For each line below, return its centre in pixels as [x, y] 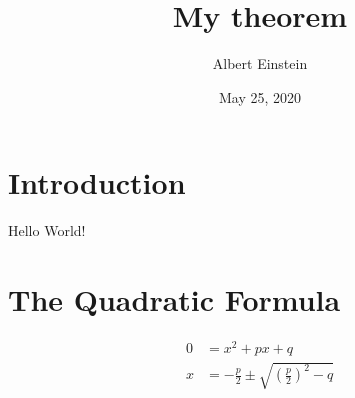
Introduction [97, 182]
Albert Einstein [260, 63]
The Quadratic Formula [174, 299]
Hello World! [47, 230]
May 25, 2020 [260, 96]
